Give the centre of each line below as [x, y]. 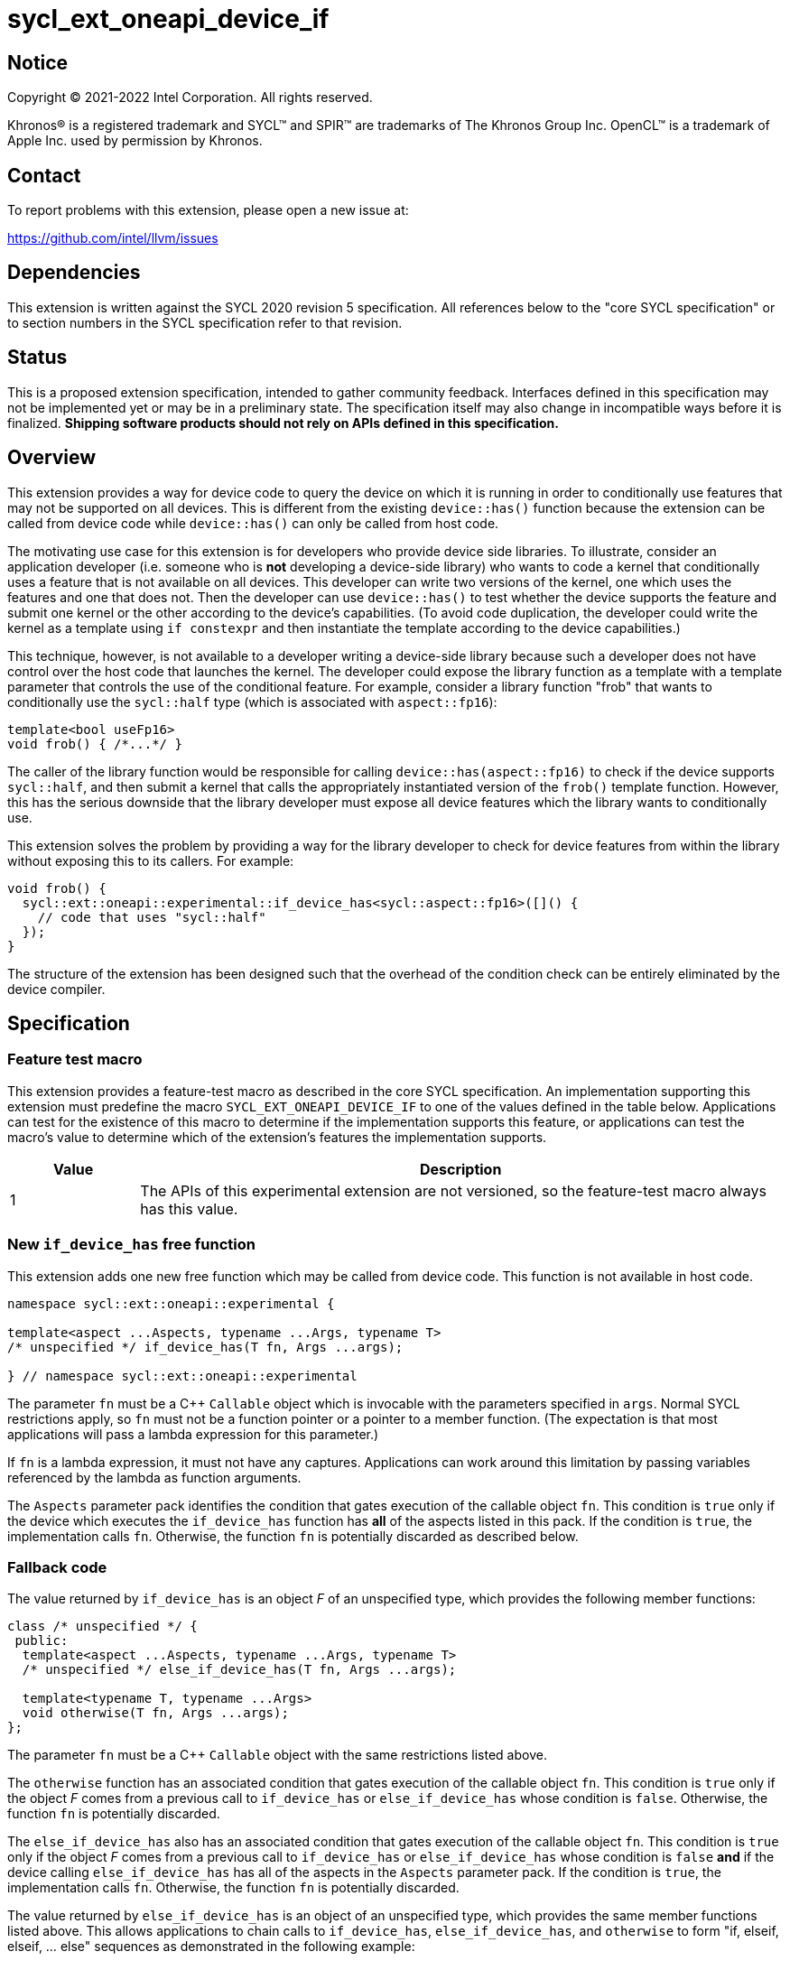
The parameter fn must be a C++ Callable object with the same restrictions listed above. [277, 1755]
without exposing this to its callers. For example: [151, 860]
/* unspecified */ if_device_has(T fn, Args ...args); [205, 1347]
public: [42, 1641]
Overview [52, 458]
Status [37, 358]
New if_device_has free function [131, 1245]
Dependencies [74, 273]
